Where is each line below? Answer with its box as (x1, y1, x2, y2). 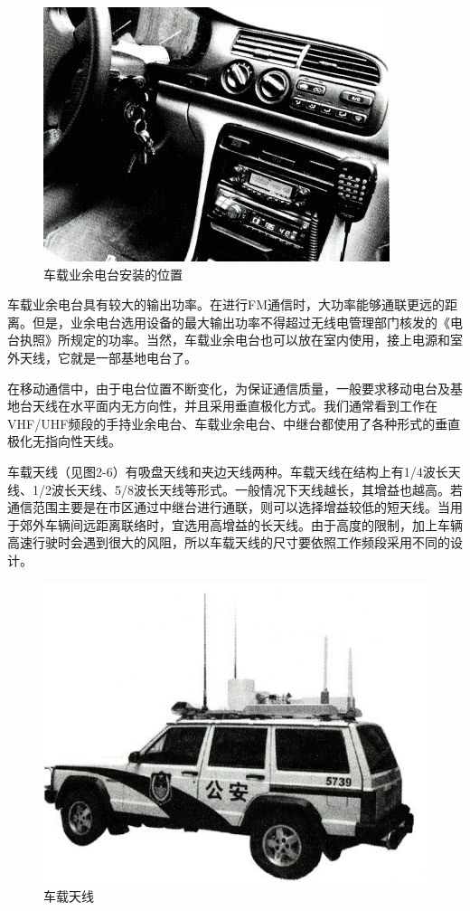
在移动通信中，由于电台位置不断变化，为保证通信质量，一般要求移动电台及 (7, 378, 450, 397)
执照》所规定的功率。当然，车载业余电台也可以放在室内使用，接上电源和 (19, 330, 450, 349)
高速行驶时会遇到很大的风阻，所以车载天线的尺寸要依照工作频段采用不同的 (7, 533, 450, 552)
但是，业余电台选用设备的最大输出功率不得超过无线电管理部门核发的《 (32, 312, 450, 331)
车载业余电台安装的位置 (43, 264, 183, 283)
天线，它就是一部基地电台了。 (19, 347, 197, 366)
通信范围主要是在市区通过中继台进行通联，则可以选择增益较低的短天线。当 (7, 498, 450, 517)
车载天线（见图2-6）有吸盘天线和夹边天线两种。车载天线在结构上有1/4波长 (7, 461, 448, 480)
